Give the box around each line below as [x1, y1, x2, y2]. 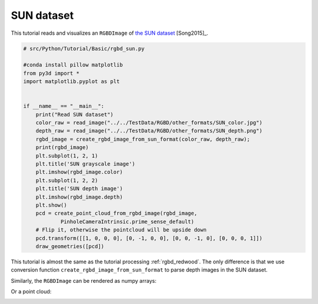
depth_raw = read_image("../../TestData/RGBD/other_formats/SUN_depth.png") [35, 127, 263, 134]
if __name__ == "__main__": [23, 103, 104, 110]
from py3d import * [23, 70, 79, 77]
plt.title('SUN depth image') [35, 186, 123, 192]
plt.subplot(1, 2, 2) [35, 177, 98, 184]
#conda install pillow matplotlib [23, 62, 123, 68]
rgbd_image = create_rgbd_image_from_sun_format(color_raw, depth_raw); [35, 136, 250, 143]
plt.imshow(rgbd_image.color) [35, 168, 123, 176]
